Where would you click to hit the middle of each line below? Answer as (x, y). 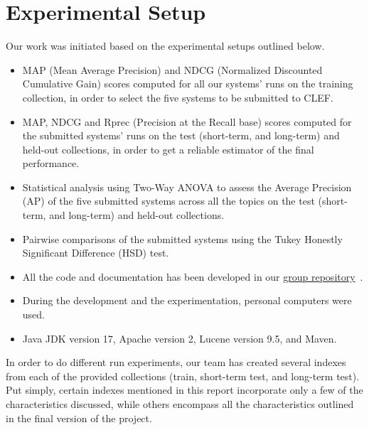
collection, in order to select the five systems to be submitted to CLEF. (178, 97)
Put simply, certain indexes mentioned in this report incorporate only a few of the (184, 390)
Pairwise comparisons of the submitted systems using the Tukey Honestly (182, 238)
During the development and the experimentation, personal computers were (187, 300)
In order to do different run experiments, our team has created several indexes (176, 362)
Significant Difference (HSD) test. (96, 253)
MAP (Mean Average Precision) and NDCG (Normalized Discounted (172, 69)
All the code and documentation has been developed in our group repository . (193, 276)
